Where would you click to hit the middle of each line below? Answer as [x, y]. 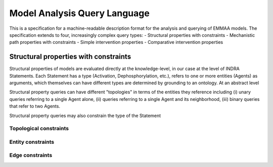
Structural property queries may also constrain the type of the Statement [85, 116]
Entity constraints [32, 142]
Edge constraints [31, 155]
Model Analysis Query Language [80, 13]
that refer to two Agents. [35, 106]
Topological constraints [39, 129]
